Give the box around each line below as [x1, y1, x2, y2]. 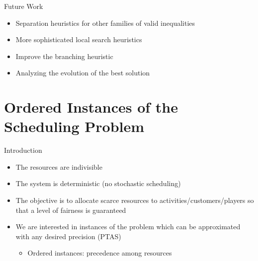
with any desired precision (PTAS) [15, 231, 121, 241]
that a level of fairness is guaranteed [15, 204, 126, 215]
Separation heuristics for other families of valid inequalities [15, 17, 195, 28]
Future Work [4, 1, 43, 11]
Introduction [4, 145, 42, 155]
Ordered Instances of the [4, 97, 178, 117]
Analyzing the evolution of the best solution [15, 67, 150, 78]
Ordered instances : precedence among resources [27, 248, 172, 258]
